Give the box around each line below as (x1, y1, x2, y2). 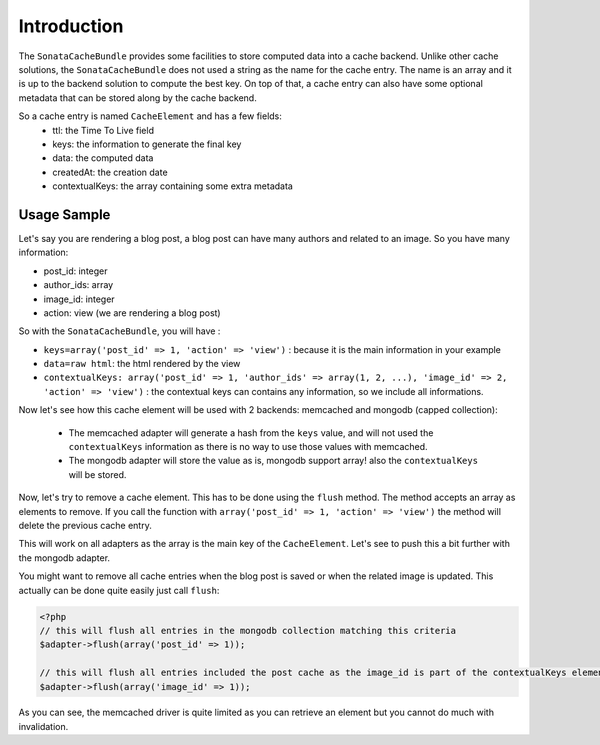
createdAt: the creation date (52, 166, 169, 178)
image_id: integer (43, 293, 115, 305)
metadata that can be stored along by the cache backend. (18, 91, 257, 104)
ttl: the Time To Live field (52, 124, 155, 136)
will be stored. (68, 468, 127, 480)
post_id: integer (43, 265, 109, 277)
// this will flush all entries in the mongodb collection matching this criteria (39, 625, 457, 636)
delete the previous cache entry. (18, 520, 152, 531)
